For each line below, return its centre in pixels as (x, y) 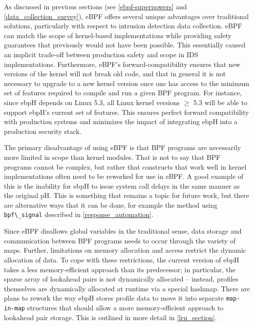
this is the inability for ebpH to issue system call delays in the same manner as (122, 185)
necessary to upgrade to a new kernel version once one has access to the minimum (127, 83)
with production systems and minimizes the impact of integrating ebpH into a (121, 121)
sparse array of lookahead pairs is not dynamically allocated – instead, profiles (121, 279)
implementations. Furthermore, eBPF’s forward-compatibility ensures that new (122, 64)
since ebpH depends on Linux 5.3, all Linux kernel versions (92, 102)
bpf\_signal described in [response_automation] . (79, 214)
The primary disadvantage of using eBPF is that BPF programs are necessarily (123, 147)
